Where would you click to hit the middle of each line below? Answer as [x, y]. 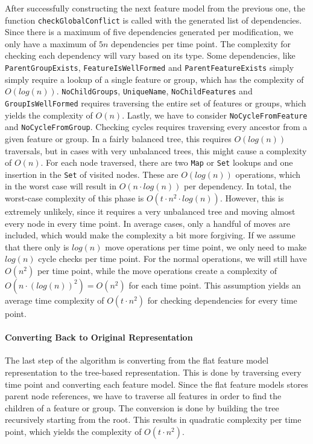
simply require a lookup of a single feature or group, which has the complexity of [154, 79]
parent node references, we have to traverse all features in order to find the [143, 396]
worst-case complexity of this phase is [74, 198]
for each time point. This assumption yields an [215, 285]
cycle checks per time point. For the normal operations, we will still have [172, 259]
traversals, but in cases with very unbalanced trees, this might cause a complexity [156, 150]
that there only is [37, 246]
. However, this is [252, 198]
